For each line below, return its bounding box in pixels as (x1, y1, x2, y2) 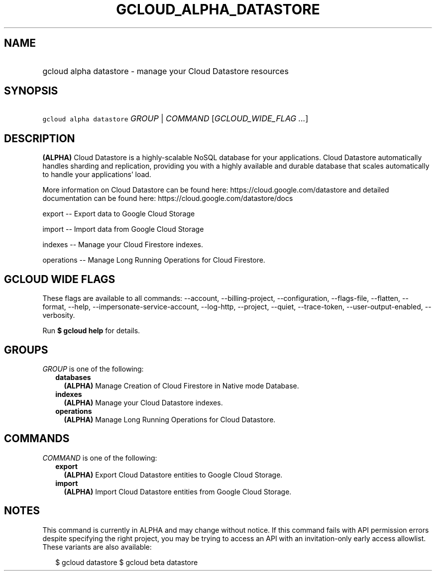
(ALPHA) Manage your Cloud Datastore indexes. (64, 398, 223, 407)
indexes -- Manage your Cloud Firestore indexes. (42, 240, 203, 249)
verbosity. (42, 311, 75, 320)
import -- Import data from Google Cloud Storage (42, 225, 204, 234)
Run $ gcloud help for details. (42, 326, 140, 335)
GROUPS (4, 343, 48, 356)
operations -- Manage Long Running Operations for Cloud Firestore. (42, 256, 265, 265)
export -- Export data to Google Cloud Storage (42, 209, 195, 218)
